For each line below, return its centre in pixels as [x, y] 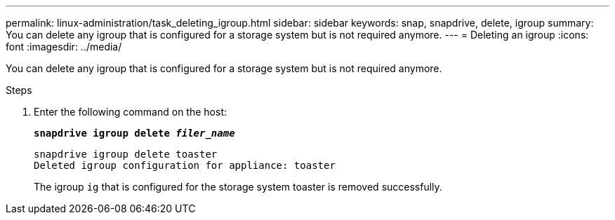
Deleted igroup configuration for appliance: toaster [185, 165]
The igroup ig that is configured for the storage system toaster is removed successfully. [238, 187]
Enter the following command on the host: [130, 112]
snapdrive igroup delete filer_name [134, 133]
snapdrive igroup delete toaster [126, 154]
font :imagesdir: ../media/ [64, 47]
